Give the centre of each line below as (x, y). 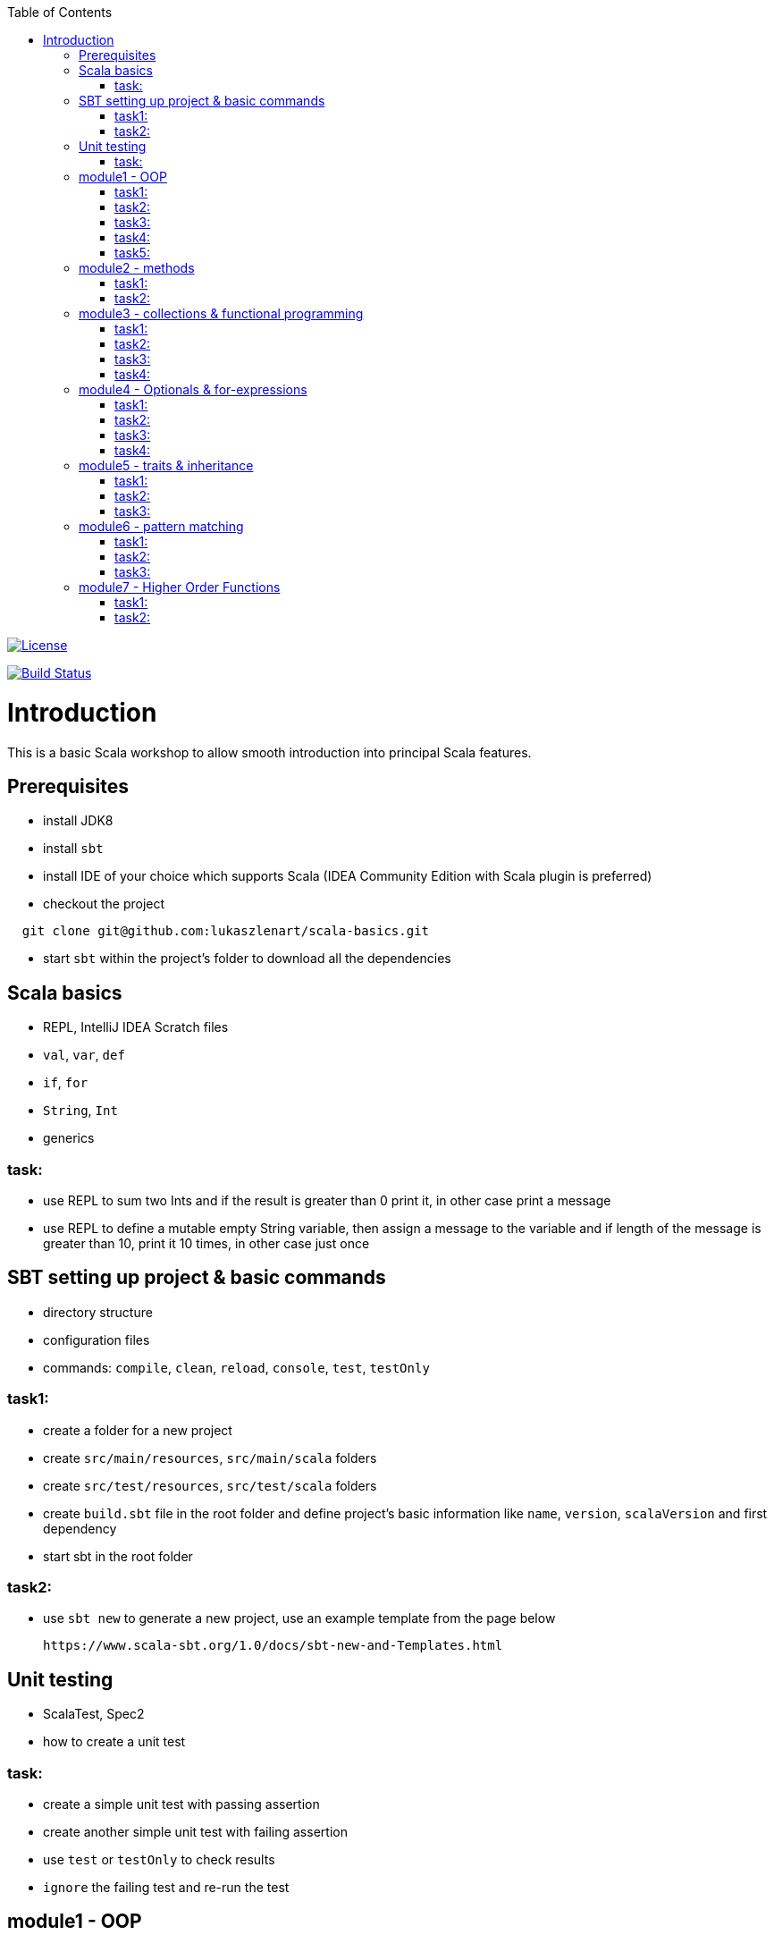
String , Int (80, 1111)
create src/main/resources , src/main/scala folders (210, 1458)
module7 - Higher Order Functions (180, 587)
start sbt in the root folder (118, 1556)
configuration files (97, 1339)
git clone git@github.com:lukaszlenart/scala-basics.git (226, 931)
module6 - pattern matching (161, 526)
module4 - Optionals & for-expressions (193, 389)
